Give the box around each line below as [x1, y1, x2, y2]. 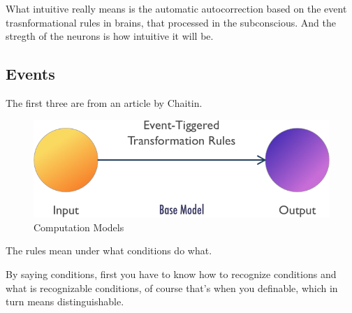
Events [6, 63, 55, 85]
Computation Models [34, 219, 124, 234]
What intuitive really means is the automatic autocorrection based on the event [6, 1, 347, 15]
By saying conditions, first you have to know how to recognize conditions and [6, 266, 337, 281]
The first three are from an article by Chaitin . [6, 95, 203, 110]
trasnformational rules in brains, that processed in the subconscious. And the [6, 15, 336, 29]
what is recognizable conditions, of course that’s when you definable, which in [6, 280, 338, 295]
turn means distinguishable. [6, 294, 124, 309]
